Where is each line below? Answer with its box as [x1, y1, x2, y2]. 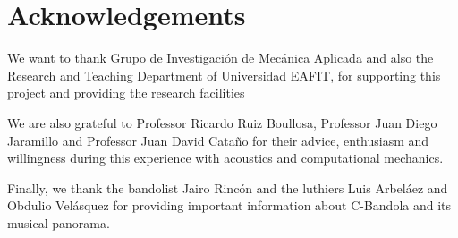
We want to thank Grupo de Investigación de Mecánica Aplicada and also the [7, 48, 434, 67]
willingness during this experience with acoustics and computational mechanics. [7, 149, 444, 167]
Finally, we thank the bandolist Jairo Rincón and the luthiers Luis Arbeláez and [7, 178, 448, 197]
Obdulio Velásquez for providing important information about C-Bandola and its [7, 196, 452, 215]
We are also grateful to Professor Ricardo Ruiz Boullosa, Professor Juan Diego [7, 113, 437, 132]
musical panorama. [7, 213, 110, 232]
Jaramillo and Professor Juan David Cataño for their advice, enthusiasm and [7, 131, 429, 149]
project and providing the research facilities [7, 83, 245, 102]
